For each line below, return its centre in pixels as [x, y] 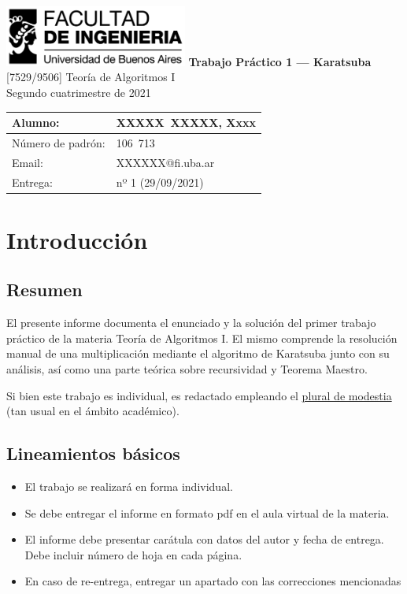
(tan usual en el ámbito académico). [93, 411]
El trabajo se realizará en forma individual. [129, 486]
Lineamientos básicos [93, 453]
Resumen [44, 290]
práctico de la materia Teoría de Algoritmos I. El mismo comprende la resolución [202, 338]
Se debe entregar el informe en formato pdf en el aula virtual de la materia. [207, 512]
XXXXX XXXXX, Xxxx [186, 123]
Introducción [77, 239]
